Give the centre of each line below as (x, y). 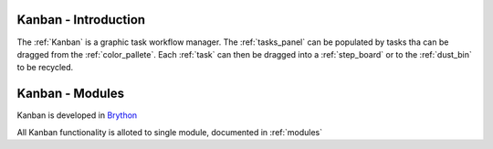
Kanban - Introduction (81, 20)
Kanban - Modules (71, 94)
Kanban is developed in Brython (77, 115)
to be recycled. (45, 68)
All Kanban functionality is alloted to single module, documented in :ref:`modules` (170, 132)
